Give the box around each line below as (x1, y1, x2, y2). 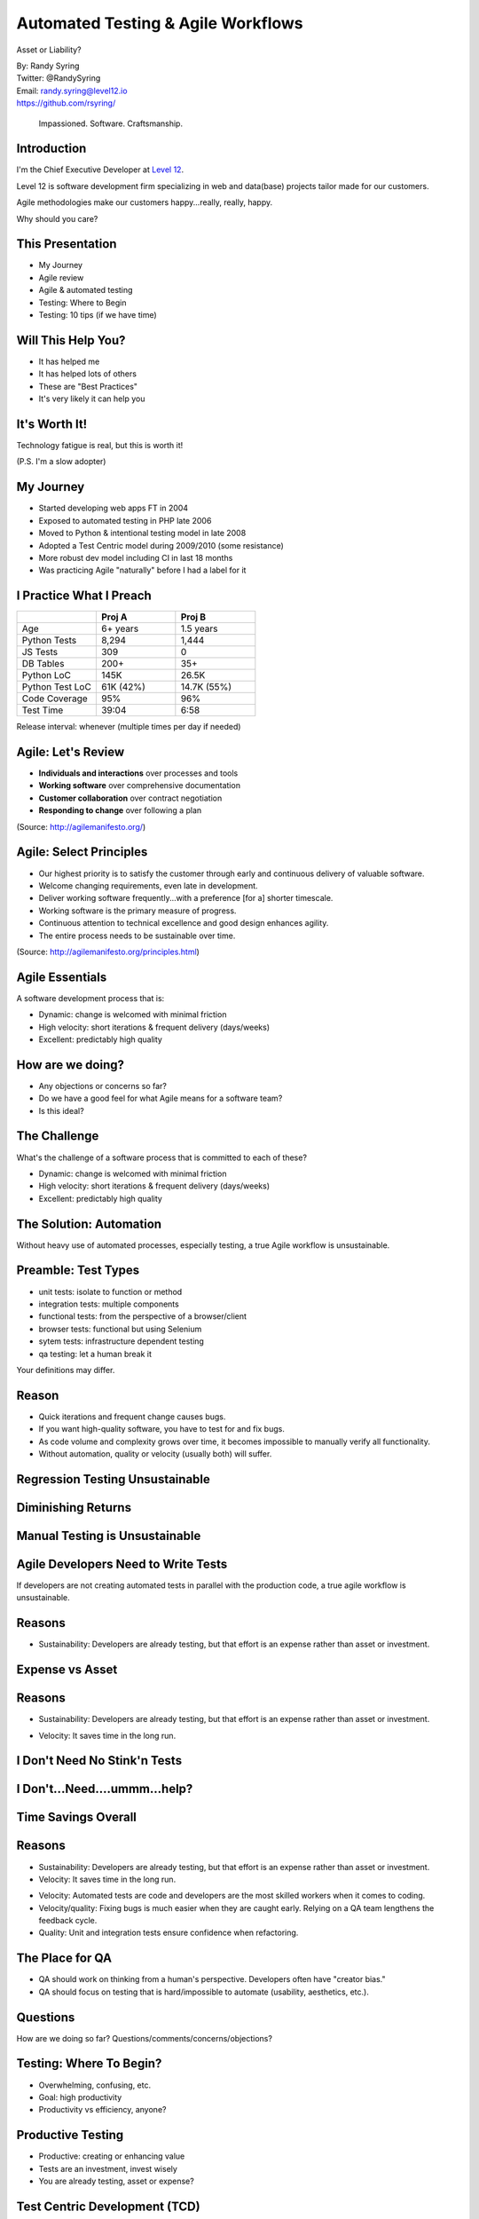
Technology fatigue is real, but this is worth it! (16, 440, 184, 451)
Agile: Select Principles (16, 844, 148, 860)
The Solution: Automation (16, 1216, 162, 1231)
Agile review (38, 272, 84, 283)
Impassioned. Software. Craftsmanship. (38, 118, 184, 129)
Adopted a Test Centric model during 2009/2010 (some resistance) (38, 540, 284, 550)
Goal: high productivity (38, 2091, 122, 2103)
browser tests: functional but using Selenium (38, 1323, 202, 1334)
